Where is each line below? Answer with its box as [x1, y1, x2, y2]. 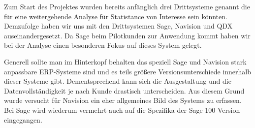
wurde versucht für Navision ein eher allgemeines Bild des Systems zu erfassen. [4, 95, 242, 105]
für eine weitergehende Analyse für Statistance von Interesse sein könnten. [4, 11, 227, 21]
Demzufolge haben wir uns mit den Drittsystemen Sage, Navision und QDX [4, 21, 233, 31]
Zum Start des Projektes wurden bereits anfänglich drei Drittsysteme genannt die [4, 1, 250, 11]
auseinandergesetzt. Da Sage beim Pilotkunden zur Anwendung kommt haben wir [4, 30, 251, 40]
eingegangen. [4, 114, 42, 125]
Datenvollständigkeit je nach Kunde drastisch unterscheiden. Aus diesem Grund [4, 85, 245, 96]
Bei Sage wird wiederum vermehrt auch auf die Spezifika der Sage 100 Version [4, 104, 240, 115]
